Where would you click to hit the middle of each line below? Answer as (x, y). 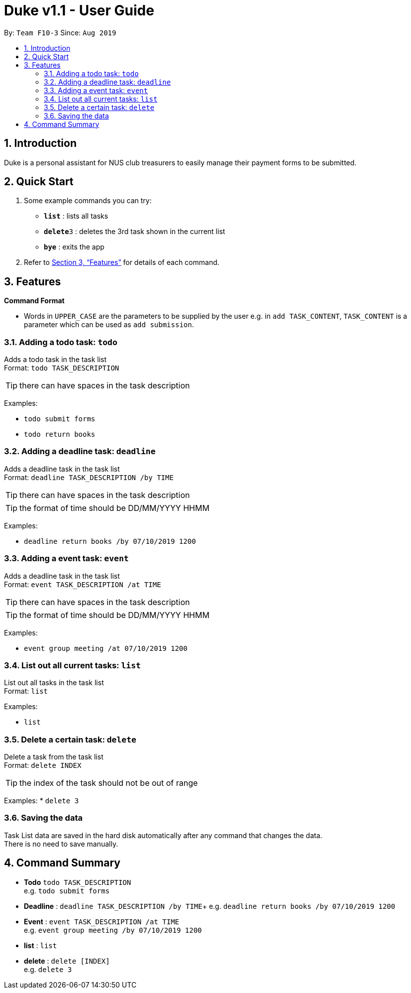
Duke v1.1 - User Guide (79, 10)
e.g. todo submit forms (67, 890)
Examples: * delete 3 (42, 801)
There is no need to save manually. (61, 844)
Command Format (34, 301)
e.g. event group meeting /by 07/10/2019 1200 (113, 930)
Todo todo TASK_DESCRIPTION (78, 882)
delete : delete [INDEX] (67, 961)
